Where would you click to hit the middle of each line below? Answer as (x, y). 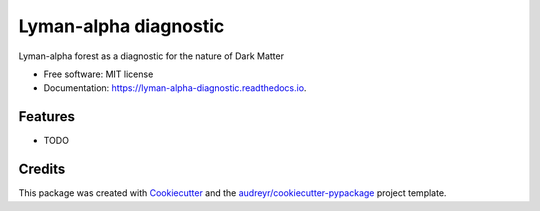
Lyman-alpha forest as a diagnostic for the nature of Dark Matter (151, 56)
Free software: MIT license (98, 74)
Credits (42, 169)
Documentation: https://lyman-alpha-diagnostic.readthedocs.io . (175, 88)
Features (46, 116)
